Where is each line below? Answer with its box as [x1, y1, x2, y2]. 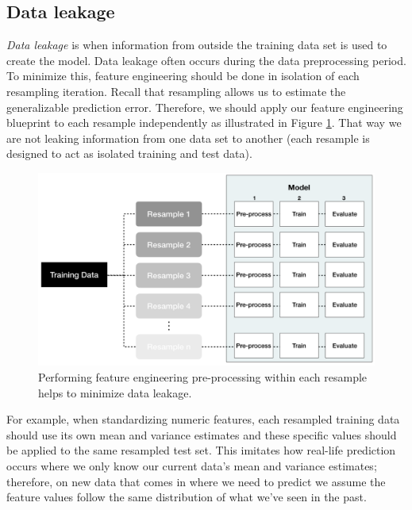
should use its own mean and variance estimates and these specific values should [6, 426, 397, 443]
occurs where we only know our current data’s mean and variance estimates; [6, 457, 377, 474]
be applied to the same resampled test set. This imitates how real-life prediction [6, 442, 396, 458]
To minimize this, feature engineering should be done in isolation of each [6, 67, 360, 84]
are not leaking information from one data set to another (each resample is [6, 129, 370, 146]
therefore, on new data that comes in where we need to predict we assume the [6, 473, 386, 489]
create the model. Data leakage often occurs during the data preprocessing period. [6, 52, 406, 68]
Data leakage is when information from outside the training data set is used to [6, 36, 387, 53]
